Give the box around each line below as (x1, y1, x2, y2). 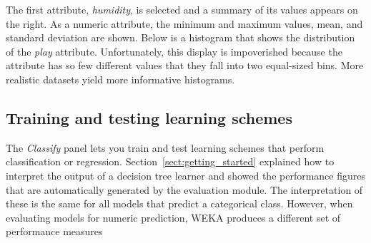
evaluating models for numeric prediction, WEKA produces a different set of (6, 210, 341, 224)
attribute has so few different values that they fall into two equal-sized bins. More (6, 58, 364, 73)
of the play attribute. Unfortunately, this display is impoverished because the (6, 43, 342, 58)
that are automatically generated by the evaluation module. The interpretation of (6, 182, 363, 197)
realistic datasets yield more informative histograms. (6, 71, 235, 86)
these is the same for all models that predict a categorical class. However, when (6, 196, 353, 211)
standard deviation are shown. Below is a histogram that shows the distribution (6, 30, 355, 45)
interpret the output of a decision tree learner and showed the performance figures (6, 167, 365, 182)
